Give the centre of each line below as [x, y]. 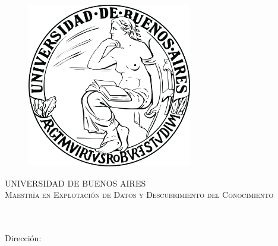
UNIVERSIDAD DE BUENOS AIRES [75, 183]
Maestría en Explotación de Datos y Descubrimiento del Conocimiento [139, 195]
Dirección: [23, 238]
